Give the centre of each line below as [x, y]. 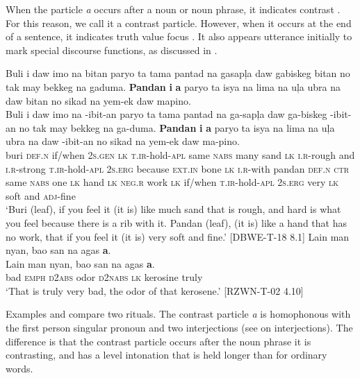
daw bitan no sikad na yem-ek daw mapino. [98, 100]
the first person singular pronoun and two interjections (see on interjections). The [179, 328]
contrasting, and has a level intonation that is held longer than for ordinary [166, 355]
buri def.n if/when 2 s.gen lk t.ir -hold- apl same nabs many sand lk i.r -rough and [180, 154]
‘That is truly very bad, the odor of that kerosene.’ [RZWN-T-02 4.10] [155, 290]
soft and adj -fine [41, 195]
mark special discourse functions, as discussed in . [112, 50]
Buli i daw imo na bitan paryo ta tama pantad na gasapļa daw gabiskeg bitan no [178, 73]
